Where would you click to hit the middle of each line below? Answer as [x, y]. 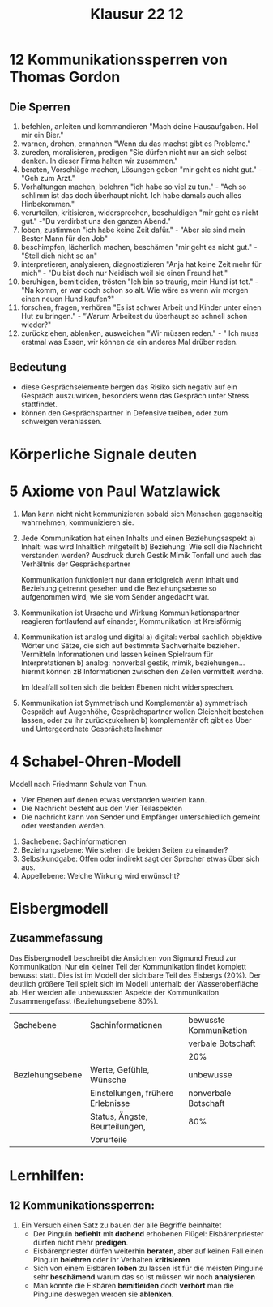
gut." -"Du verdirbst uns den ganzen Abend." [96, 221]
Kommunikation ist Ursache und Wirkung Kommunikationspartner [130, 613]
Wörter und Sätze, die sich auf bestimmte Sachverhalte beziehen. [130, 645]
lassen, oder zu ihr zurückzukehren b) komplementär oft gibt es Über [136, 720]
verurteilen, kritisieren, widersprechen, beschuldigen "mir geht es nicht [139, 213]
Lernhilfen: [47, 1176]
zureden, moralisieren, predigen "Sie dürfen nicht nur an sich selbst [134, 152]
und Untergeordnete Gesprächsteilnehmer [92, 729]
